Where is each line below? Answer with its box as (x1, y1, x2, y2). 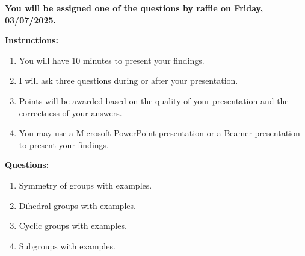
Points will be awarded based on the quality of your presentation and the (19, 94, 289, 107)
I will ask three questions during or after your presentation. (19, 74, 238, 87)
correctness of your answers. (19, 106, 122, 119)
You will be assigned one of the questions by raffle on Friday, (5, 2, 263, 14)
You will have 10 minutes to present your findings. (19, 54, 205, 66)
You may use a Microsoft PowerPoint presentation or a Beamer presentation (19, 126, 300, 139)
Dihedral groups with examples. (19, 199, 136, 211)
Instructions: (5, 34, 58, 46)
